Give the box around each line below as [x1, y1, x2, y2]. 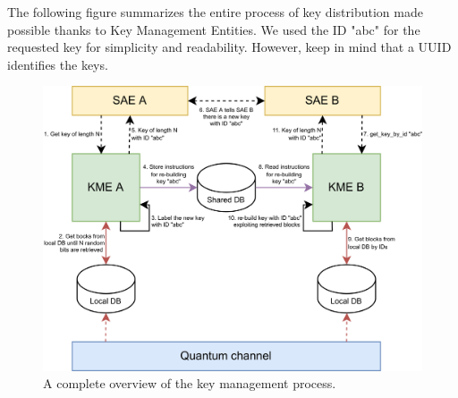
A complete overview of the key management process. [43, 374, 336, 393]
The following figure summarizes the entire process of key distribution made [7, 3, 423, 21]
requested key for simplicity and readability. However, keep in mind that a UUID [7, 38, 452, 56]
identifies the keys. [7, 55, 108, 73]
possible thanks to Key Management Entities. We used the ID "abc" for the [7, 20, 420, 38]
